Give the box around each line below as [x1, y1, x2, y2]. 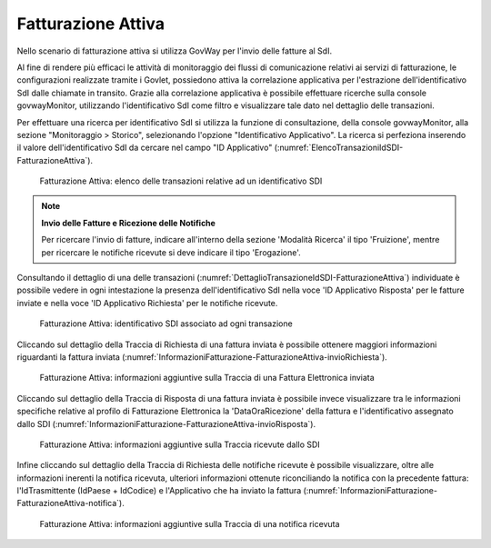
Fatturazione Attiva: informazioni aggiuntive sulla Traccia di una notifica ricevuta [39, 518, 340, 529]
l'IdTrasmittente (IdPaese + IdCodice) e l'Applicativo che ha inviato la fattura [16, 485, 302, 496]
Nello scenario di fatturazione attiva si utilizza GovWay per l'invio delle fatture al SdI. [16, 45, 332, 56]
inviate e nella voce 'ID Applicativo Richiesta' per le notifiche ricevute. [16, 297, 278, 308]
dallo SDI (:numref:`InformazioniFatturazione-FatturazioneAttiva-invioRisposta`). [16, 418, 316, 429]
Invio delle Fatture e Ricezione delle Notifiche [41, 217, 215, 228]
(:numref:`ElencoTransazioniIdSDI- [274, 142, 404, 154]
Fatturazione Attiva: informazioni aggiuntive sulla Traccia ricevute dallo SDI [39, 439, 320, 450]
